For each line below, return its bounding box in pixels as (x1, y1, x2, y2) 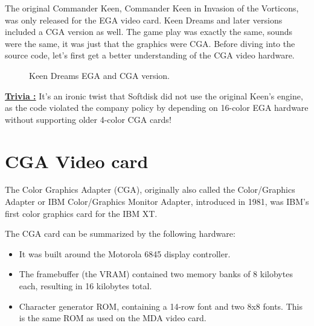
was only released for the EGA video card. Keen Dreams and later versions (5, 13, 283, 26)
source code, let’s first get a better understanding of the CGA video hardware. (5, 49, 295, 61)
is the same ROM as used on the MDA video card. (19, 312, 207, 324)
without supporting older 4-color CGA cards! (5, 113, 171, 125)
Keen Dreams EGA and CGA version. (29, 69, 170, 81)
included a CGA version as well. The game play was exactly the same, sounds (5, 25, 293, 38)
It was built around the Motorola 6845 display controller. (19, 247, 231, 260)
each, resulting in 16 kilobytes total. (19, 280, 152, 292)
